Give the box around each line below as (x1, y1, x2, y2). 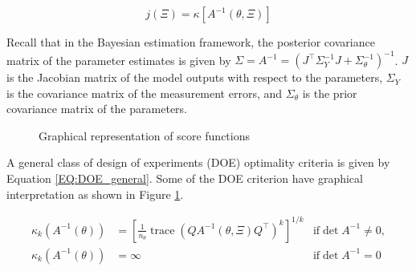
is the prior (302, 84, 357, 101)
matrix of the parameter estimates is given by (6, 51, 231, 68)
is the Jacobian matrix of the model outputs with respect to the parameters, (6, 69, 383, 86)
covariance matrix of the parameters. (6, 100, 187, 117)
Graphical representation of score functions (39, 127, 251, 144)
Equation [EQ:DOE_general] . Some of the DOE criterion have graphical (6, 170, 363, 187)
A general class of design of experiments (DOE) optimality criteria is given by (6, 154, 390, 171)
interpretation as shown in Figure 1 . (6, 185, 184, 202)
